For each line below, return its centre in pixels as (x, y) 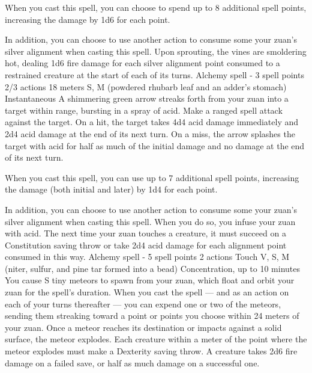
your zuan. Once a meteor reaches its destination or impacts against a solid (143, 327)
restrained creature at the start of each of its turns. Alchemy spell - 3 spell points (154, 74)
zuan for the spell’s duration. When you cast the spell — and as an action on (147, 292)
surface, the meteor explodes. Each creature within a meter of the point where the (156, 339)
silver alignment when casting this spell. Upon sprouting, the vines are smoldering (156, 51)
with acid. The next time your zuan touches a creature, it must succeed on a (145, 233)
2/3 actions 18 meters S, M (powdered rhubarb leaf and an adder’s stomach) (146, 86)
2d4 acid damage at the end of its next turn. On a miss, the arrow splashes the (150, 133)
